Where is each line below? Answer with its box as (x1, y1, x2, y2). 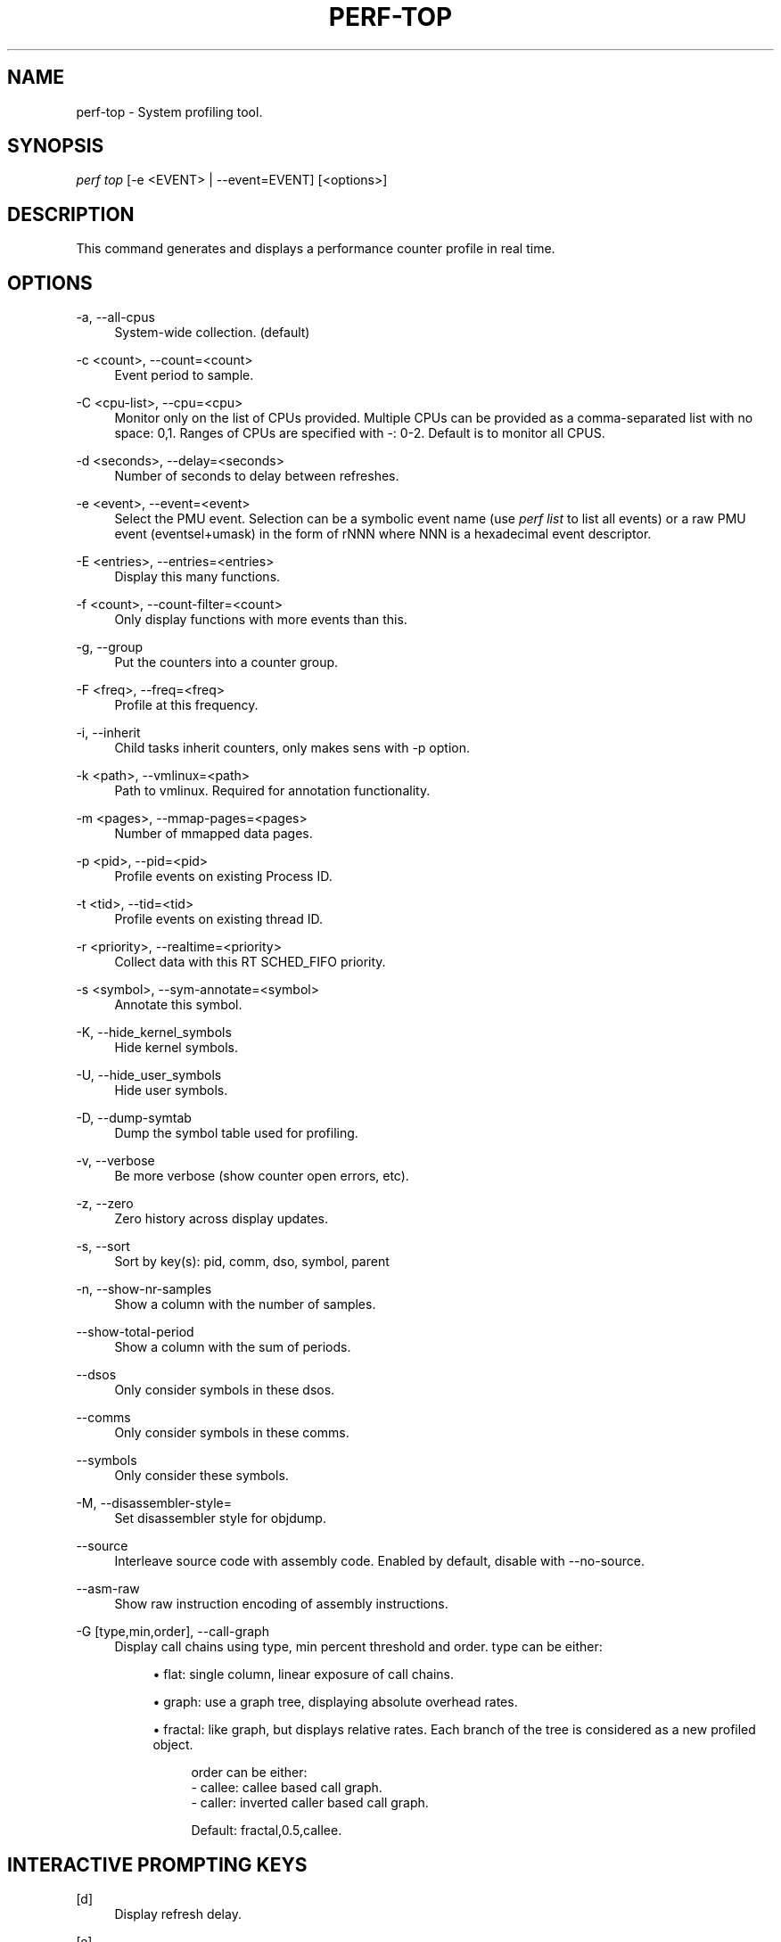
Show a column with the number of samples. (114, 1296, 376, 1312)
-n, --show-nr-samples (76, 1281, 212, 1297)
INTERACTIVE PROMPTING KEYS (7, 1853, 308, 1876)
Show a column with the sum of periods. (114, 1339, 351, 1355)
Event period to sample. (114, 367, 254, 383)
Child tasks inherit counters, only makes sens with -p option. (114, 740, 470, 756)
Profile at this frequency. (114, 697, 259, 713)
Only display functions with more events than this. (114, 612, 407, 628)
